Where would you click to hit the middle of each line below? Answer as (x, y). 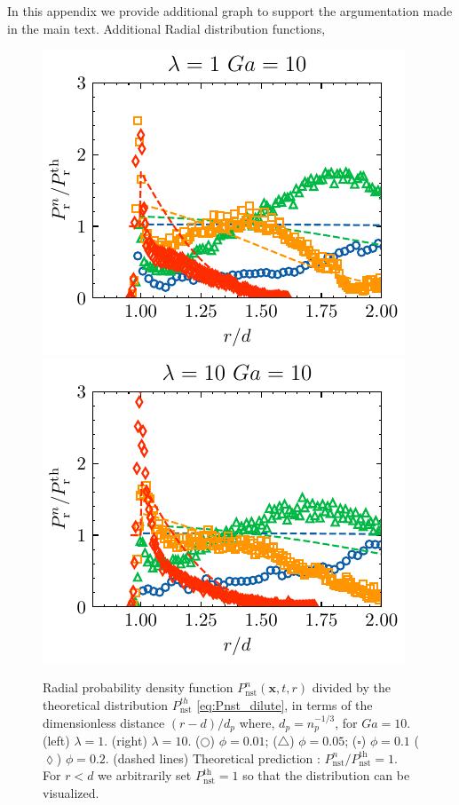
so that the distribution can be (326, 775)
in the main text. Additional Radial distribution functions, (166, 28)
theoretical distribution (105, 704)
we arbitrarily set (145, 775)
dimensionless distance (104, 722)
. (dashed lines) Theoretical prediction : (213, 758)
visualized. (71, 792)
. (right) (126, 741)
